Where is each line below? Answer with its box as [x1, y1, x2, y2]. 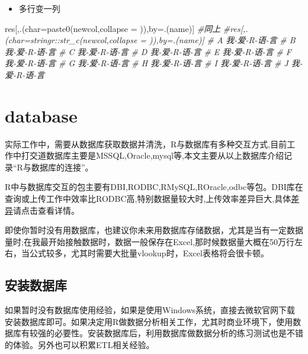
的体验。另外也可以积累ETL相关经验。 [5, 339, 155, 351]
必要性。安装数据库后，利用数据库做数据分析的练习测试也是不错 [54, 327, 303, 339]
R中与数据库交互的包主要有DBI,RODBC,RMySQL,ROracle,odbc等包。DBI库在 [5, 181, 303, 193]
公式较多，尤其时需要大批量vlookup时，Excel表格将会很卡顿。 [29, 247, 269, 259]
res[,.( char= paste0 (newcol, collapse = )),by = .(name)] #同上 [5, 22, 221, 34]
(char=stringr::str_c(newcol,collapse [5, 34, 137, 46]
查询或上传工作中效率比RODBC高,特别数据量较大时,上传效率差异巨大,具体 [5, 192, 291, 205]
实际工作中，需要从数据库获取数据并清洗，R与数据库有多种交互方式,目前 [5, 137, 287, 150]
